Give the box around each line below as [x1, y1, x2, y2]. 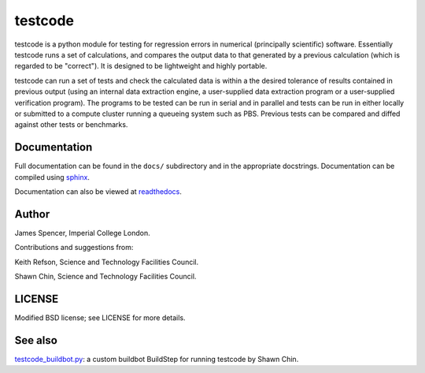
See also [14, 334, 58, 347]
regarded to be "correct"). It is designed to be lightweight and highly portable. [14, 62, 268, 71]
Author [14, 207, 50, 221]
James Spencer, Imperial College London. [14, 228, 150, 237]
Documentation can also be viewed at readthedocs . [14, 186, 183, 196]
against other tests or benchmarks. [14, 120, 128, 129]
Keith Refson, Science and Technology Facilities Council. [14, 257, 199, 267]
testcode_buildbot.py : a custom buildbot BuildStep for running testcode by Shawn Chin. [14, 354, 299, 364]
